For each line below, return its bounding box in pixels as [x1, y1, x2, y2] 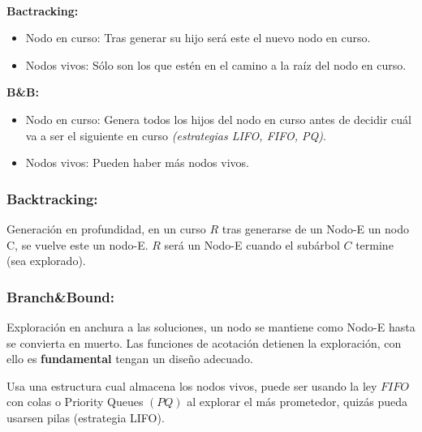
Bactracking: [6, 2, 79, 19]
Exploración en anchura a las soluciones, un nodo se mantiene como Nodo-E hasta [6, 318, 416, 335]
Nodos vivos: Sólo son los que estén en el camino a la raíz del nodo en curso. [25, 56, 407, 73]
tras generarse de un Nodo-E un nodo [222, 220, 410, 237]
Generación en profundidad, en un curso [6, 220, 206, 237]
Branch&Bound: [6, 286, 115, 306]
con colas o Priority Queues [6, 393, 144, 410]
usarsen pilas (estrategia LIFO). [6, 408, 165, 426]
